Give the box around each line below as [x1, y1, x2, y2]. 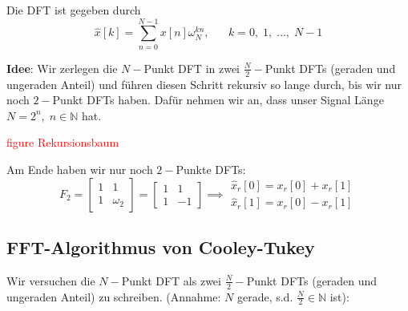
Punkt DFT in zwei [143, 59, 240, 76]
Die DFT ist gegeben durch [6, 2, 141, 18]
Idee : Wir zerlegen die [6, 59, 118, 76]
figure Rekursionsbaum [6, 134, 119, 151]
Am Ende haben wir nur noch [6, 160, 153, 177]
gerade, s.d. [236, 288, 293, 305]
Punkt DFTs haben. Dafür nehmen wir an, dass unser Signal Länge [52, 91, 384, 108]
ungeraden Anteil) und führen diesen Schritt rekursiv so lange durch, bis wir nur [6, 75, 402, 92]
